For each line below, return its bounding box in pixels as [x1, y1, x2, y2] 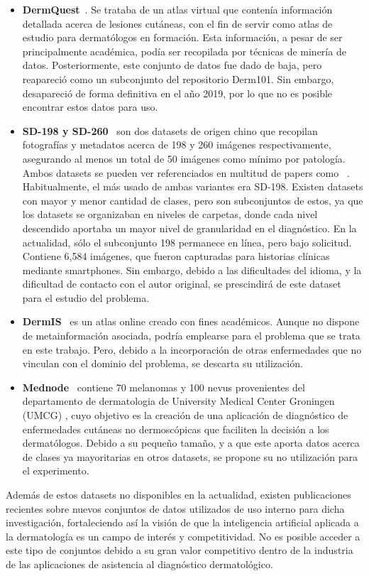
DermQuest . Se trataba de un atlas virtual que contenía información [22, 2, 333, 16]
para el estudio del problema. [22, 290, 150, 305]
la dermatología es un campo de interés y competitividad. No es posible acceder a [6, 528, 360, 543]
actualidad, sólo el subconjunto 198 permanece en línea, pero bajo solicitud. [22, 234, 352, 249]
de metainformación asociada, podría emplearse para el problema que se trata [22, 328, 360, 343]
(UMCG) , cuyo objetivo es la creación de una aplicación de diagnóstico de [22, 408, 348, 423]
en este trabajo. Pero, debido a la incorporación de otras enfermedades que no [22, 342, 362, 357]
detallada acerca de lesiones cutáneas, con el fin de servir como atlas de [22, 16, 333, 31]
